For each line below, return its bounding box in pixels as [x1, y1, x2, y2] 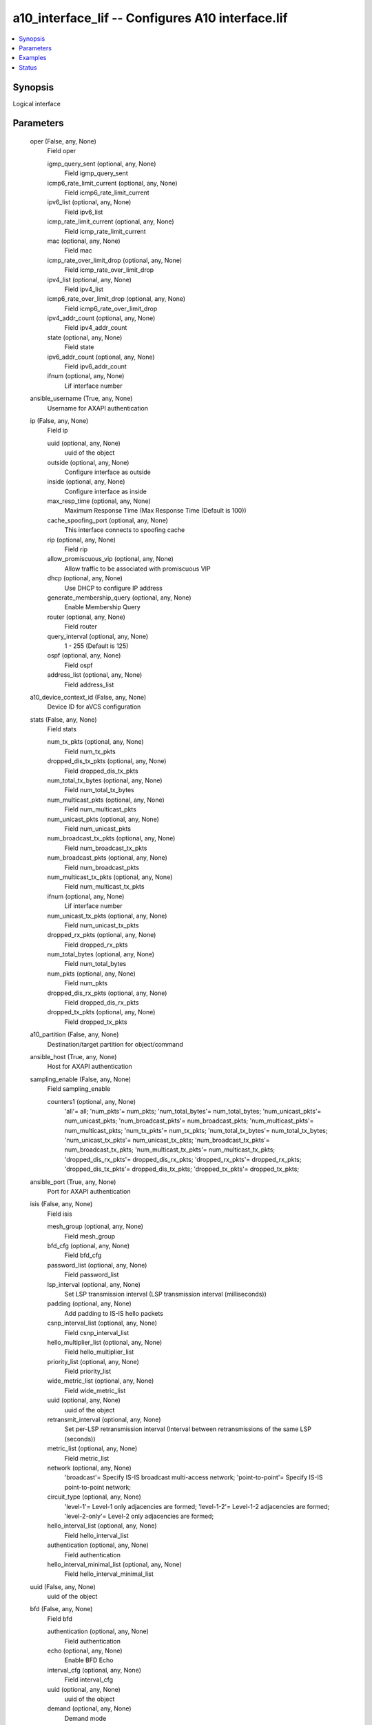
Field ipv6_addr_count [64, 362, 127, 371]
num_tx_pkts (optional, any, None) [47, 738, 144, 746]
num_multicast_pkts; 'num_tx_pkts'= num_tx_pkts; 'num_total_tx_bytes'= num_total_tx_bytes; [64, 1126, 328, 1134]
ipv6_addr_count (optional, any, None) [47, 353, 155, 361]
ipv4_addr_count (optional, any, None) [47, 314, 156, 322]
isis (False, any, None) [30, 1200, 93, 1208]
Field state [64, 343, 94, 351]
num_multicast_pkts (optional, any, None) [47, 796, 165, 804]
